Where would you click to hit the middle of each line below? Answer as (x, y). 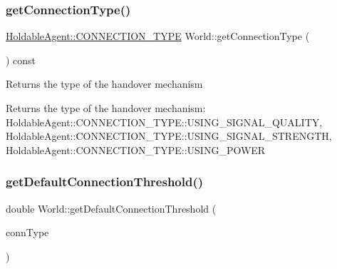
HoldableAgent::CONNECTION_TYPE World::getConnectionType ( (158, 36)
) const (21, 60)
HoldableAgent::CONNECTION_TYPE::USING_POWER (136, 149)
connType (27, 232)
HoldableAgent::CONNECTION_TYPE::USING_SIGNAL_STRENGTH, (169, 136)
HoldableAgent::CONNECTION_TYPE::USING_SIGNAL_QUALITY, (164, 122)
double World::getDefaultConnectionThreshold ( (111, 208)
